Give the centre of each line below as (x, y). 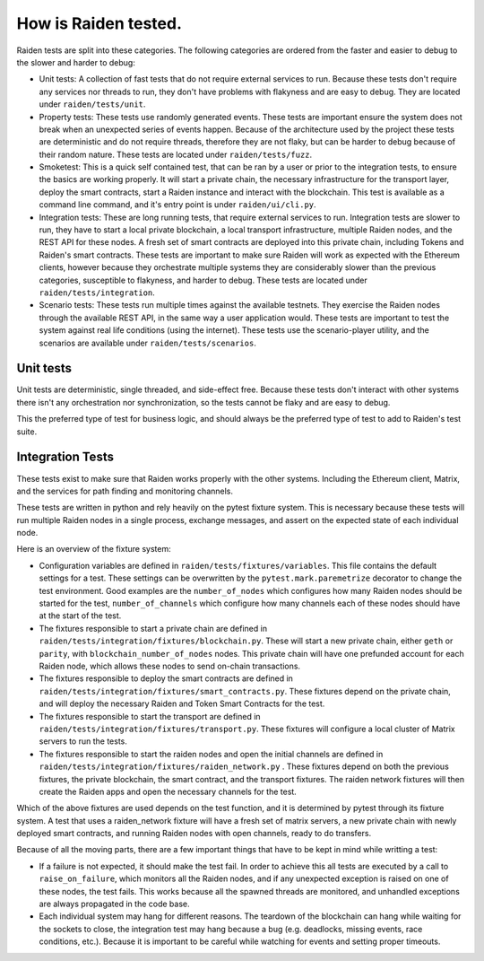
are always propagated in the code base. (114, 904)
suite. (27, 432)
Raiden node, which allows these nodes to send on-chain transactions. (169, 666)
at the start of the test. (80, 616)
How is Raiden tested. (99, 23)
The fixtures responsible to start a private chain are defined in (153, 628)
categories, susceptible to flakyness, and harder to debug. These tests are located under (203, 280)
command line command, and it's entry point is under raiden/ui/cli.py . (178, 205)
